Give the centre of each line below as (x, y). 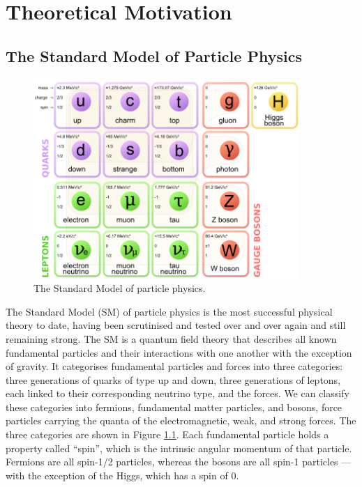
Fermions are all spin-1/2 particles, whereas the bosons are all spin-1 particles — (179, 462)
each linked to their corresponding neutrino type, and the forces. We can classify (178, 393)
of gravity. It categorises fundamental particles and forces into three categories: (174, 366)
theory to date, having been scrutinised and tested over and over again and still (176, 325)
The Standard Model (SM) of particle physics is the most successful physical (169, 311)
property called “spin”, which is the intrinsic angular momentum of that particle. (179, 448)
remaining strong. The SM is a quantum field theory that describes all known (171, 338)
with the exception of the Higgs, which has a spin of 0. (122, 475)
